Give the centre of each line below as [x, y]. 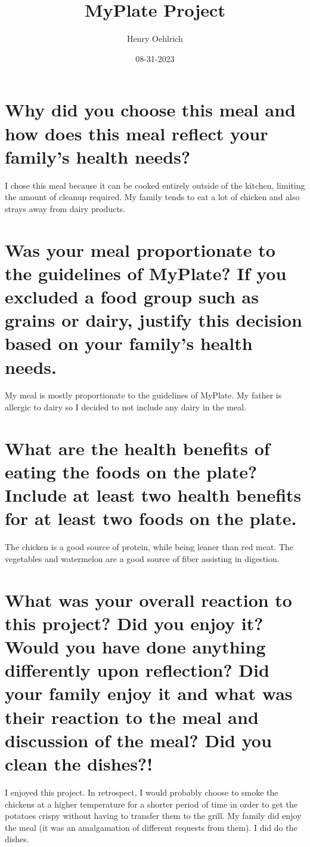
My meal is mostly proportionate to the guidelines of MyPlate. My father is [143, 395]
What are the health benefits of [137, 448]
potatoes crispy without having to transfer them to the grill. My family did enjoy [153, 816]
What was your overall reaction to [148, 599]
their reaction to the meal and [132, 716]
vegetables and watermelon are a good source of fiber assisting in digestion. [142, 558]
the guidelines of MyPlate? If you [146, 273]
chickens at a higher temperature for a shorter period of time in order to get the [151, 804]
